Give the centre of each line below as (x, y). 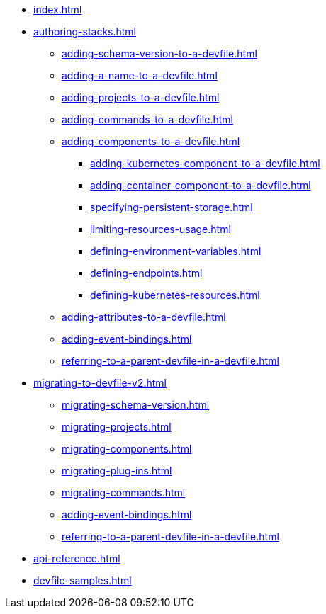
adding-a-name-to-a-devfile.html (140, 75)
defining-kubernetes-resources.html (175, 295)
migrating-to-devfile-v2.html (100, 383)
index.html (58, 10)
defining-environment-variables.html (176, 251)
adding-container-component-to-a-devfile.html (201, 185)
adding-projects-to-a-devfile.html (141, 97)
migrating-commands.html (124, 493)
